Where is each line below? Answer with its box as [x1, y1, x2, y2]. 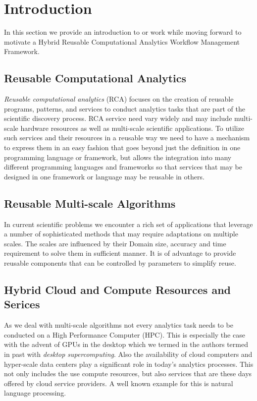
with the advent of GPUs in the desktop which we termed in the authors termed [4, 339, 248, 349]
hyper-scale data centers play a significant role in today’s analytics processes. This [4, 358, 254, 369]
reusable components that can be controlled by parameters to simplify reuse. [4, 258, 236, 268]
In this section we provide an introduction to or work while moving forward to [4, 27, 242, 37]
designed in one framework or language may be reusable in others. [4, 171, 205, 181]
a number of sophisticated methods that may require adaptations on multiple [4, 229, 238, 239]
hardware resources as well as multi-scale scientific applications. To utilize [20, 122, 244, 133]
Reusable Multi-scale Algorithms [4, 195, 176, 211]
